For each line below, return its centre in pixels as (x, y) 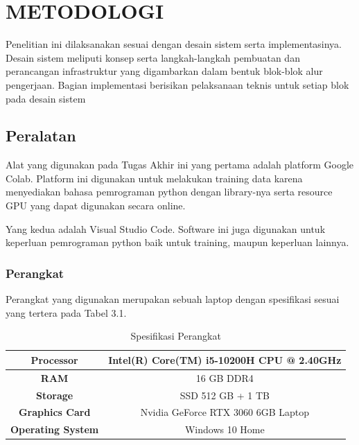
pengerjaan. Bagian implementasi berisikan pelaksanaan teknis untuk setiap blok (177, 84)
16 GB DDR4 (225, 377)
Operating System (55, 429)
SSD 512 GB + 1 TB (225, 395)
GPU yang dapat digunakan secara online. (96, 206)
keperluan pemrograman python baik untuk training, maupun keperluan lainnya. (177, 242)
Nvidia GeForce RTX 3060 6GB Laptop (225, 412)
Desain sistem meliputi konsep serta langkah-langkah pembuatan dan (153, 57)
